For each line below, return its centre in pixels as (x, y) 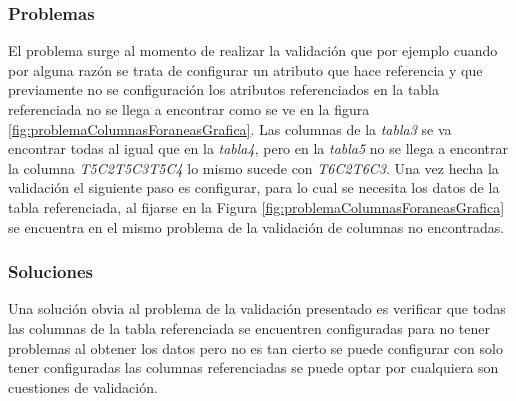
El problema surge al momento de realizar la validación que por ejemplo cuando (253, 50)
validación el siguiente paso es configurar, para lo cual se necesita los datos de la (254, 187)
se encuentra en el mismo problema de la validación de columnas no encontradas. (256, 226)
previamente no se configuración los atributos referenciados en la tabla (224, 89)
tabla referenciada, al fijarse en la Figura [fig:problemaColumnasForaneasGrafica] (256, 206)
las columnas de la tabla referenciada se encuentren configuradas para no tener (249, 327)
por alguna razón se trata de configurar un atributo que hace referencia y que (245, 69)
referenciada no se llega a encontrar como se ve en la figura (189, 109)
